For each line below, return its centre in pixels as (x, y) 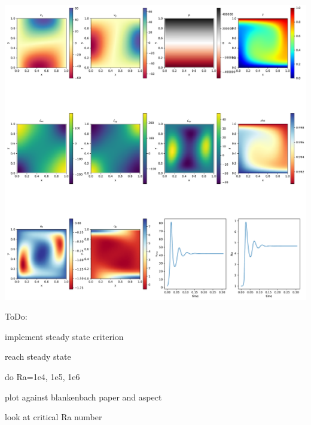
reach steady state (38, 356)
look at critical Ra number (54, 417)
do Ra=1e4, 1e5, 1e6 (42, 377)
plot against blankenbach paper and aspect (83, 397)
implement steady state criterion (64, 336)
